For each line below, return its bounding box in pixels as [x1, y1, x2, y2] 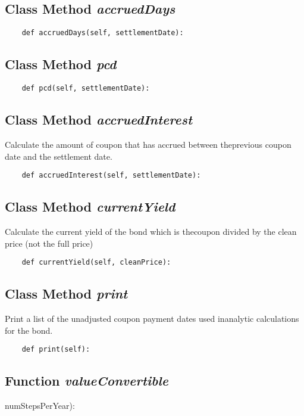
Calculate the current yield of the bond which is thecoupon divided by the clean [5, 225, 297, 237]
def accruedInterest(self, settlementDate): [21, 171, 201, 180]
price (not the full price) [5, 237, 93, 249]
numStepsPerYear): [5, 399, 75, 412]
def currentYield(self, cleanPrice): [21, 258, 171, 267]
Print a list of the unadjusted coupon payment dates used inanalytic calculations [5, 312, 299, 325]
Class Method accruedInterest [5, 110, 193, 129]
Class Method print [5, 284, 128, 303]
